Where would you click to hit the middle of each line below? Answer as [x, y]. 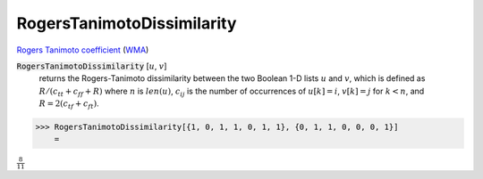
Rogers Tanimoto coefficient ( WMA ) [83, 50]
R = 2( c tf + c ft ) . [69, 104]
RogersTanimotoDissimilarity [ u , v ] [92, 66]
